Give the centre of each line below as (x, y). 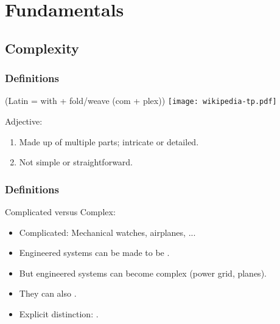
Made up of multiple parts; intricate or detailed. (109, 141)
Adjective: (24, 121)
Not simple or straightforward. (76, 162)
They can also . (48, 293)
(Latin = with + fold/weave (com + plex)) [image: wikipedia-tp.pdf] (141, 101)
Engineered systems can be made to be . (94, 253)
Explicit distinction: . (59, 314)
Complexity (42, 48)
